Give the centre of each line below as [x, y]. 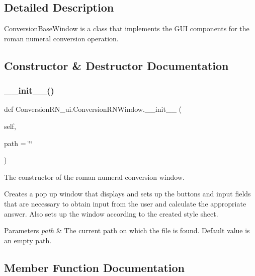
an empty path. [28, 240]
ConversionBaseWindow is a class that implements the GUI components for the [127, 28]
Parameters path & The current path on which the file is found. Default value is [127, 230]
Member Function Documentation [95, 267]
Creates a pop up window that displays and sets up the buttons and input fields [127, 194]
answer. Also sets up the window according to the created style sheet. [111, 213]
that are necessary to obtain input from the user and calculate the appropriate [125, 203]
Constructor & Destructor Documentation [116, 65]
